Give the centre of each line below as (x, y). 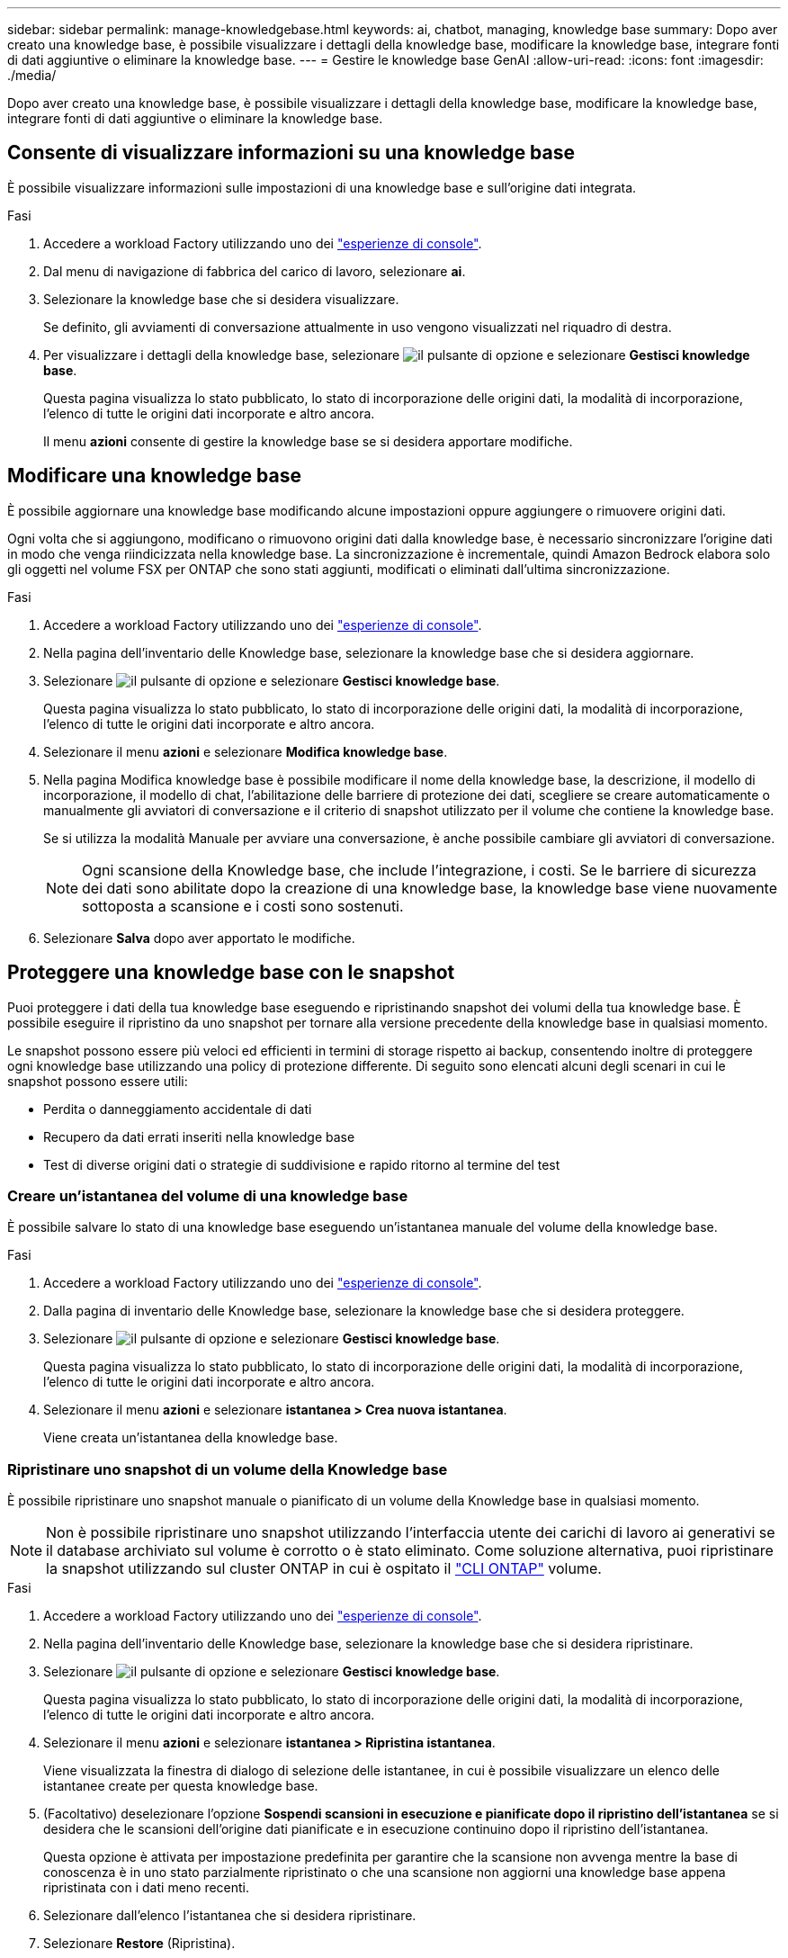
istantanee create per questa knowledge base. (181, 1786)
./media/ (32, 75)
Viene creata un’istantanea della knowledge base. (191, 1438)
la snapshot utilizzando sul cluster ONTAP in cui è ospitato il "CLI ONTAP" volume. (324, 1569)
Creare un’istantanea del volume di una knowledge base (208, 1195)
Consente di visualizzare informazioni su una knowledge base (291, 153)
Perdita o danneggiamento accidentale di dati (178, 1109)
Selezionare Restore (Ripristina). (139, 1944)
